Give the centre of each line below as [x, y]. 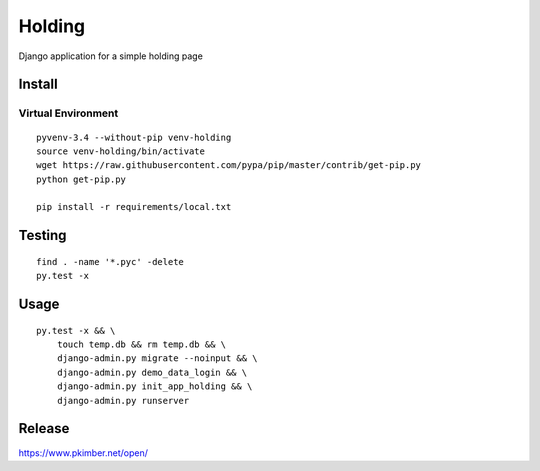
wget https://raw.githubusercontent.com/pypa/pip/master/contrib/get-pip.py [229, 165]
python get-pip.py [81, 179]
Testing [42, 235]
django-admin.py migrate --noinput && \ [157, 358]
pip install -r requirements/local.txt [134, 207]
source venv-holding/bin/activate [120, 151]
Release [44, 428]
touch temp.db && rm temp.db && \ [141, 344]
